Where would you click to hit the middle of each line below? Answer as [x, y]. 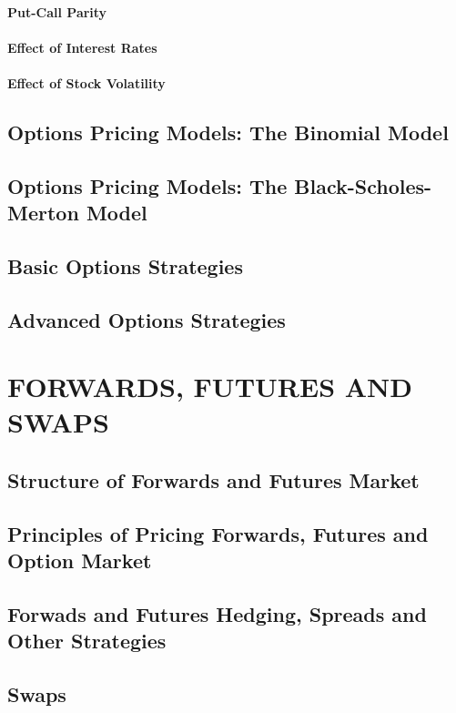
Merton [43, 213]
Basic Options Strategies [125, 265]
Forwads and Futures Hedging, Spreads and [217, 613]
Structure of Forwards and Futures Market [213, 480]
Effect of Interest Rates [82, 47]
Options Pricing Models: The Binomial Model [228, 132]
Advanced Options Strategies [147, 319]
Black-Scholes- [363, 185]
